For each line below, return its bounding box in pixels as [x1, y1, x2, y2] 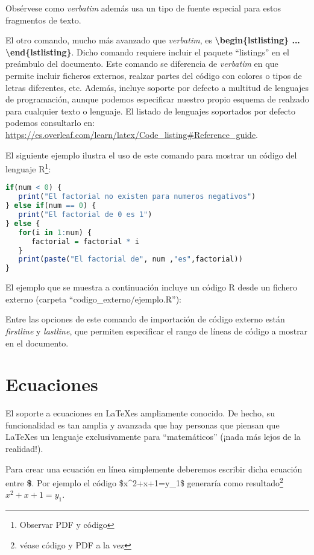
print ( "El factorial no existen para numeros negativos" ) [18, 192, 256, 201]
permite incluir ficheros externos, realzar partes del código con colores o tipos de [5, 69, 302, 81]
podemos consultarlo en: [5, 116, 95, 129]
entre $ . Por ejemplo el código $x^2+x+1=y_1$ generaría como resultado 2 [5, 475, 283, 489]
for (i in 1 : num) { [18, 228, 92, 237]
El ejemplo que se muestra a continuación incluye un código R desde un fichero [5, 281, 298, 293]
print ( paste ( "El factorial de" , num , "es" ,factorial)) [18, 255, 243, 264]
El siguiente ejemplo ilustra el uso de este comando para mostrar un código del [5, 148, 297, 161]
